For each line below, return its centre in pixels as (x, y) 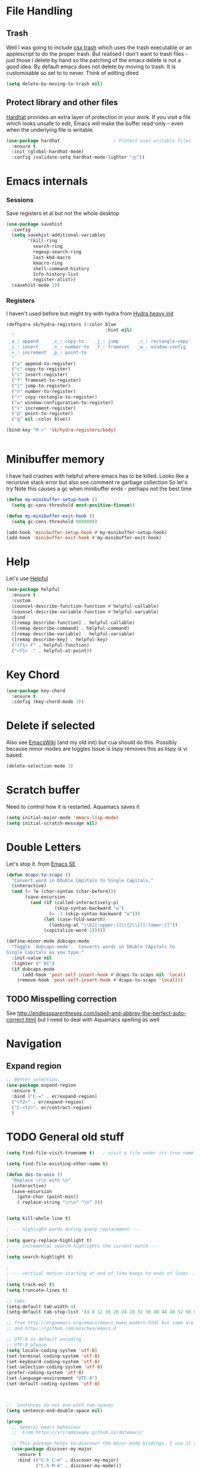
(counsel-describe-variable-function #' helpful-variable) (86, 612)
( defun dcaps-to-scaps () (38, 875)
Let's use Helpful (27, 578)
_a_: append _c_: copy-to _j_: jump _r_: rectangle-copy (98, 342)
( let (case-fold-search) (75, 919)
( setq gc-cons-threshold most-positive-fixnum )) (73, 505)
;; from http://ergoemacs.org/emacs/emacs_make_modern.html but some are (100, 1323)
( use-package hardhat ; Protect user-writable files (99, 141)
